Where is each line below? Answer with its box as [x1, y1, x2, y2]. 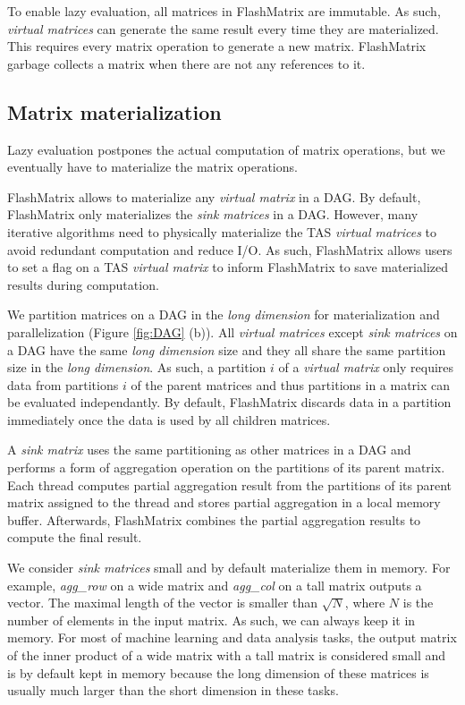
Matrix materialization [7, 98, 222, 125]
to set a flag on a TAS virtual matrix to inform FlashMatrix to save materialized [7, 258, 449, 276]
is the [402, 593, 434, 612]
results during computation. [7, 275, 159, 293]
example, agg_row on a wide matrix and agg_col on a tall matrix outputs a [7, 575, 422, 594]
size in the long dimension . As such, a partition [7, 358, 266, 377]
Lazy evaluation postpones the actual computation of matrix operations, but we [7, 140, 445, 158]
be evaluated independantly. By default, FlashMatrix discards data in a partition [7, 393, 452, 412]
